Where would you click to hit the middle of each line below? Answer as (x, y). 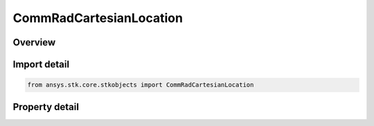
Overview (34, 42)
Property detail (46, 107)
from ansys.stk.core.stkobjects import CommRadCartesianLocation (141, 85)
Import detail (41, 64)
